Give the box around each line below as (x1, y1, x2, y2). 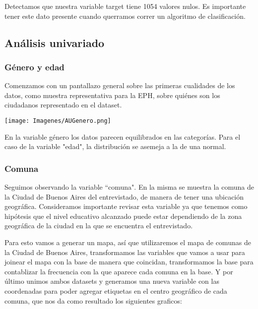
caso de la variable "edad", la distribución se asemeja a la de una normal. (4, 141, 226, 152)
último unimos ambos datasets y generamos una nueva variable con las (4, 276, 219, 286)
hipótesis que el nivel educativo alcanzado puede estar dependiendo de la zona (4, 210, 242, 221)
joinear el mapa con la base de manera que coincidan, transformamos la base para (4, 257, 254, 267)
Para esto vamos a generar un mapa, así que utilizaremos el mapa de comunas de (4, 237, 251, 247)
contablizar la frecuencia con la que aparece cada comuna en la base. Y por (4, 266, 233, 276)
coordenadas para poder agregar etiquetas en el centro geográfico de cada (4, 285, 227, 296)
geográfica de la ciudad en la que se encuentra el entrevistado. (4, 220, 193, 231)
